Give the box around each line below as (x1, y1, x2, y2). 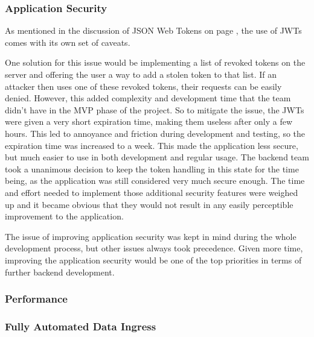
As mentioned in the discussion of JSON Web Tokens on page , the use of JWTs (5, 24, 302, 37)
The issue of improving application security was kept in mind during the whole (5, 230, 296, 242)
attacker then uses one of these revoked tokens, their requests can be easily (5, 80, 282, 92)
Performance (5, 291, 68, 306)
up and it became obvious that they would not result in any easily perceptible (5, 198, 293, 210)
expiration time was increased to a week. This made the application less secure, (5, 139, 298, 151)
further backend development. (5, 265, 115, 278)
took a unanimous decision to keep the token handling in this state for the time (5, 162, 299, 175)
